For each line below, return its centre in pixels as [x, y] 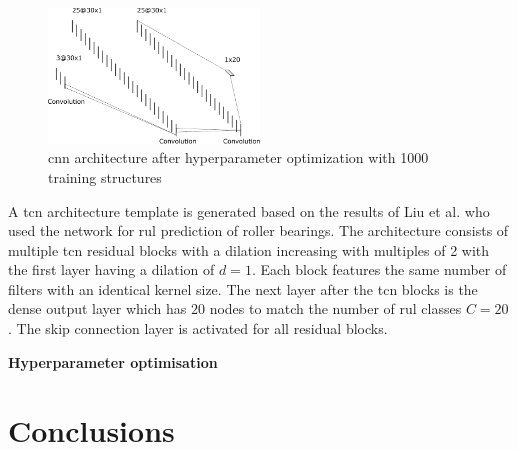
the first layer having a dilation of [111, 269]
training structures [105, 176]
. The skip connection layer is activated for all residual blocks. [198, 328]
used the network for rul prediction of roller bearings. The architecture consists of [258, 230]
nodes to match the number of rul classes [335, 308]
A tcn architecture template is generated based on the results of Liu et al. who [249, 210]
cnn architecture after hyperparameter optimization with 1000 [238, 157]
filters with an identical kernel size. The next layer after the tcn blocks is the [243, 288]
